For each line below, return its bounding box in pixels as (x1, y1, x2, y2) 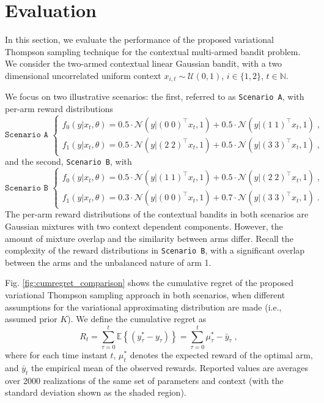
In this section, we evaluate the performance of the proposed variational (5, 33, 274, 46)
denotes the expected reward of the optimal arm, (130, 348, 313, 361)
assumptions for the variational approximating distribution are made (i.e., (5, 300, 282, 313)
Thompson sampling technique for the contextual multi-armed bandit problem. (5, 45, 301, 58)
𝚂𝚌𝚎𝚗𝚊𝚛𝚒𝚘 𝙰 (5, 130, 48, 140)
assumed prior (5, 312, 57, 325)
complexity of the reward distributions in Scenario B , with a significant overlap (5, 244, 305, 257)
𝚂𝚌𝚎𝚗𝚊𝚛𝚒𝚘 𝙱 (5, 183, 48, 192)
